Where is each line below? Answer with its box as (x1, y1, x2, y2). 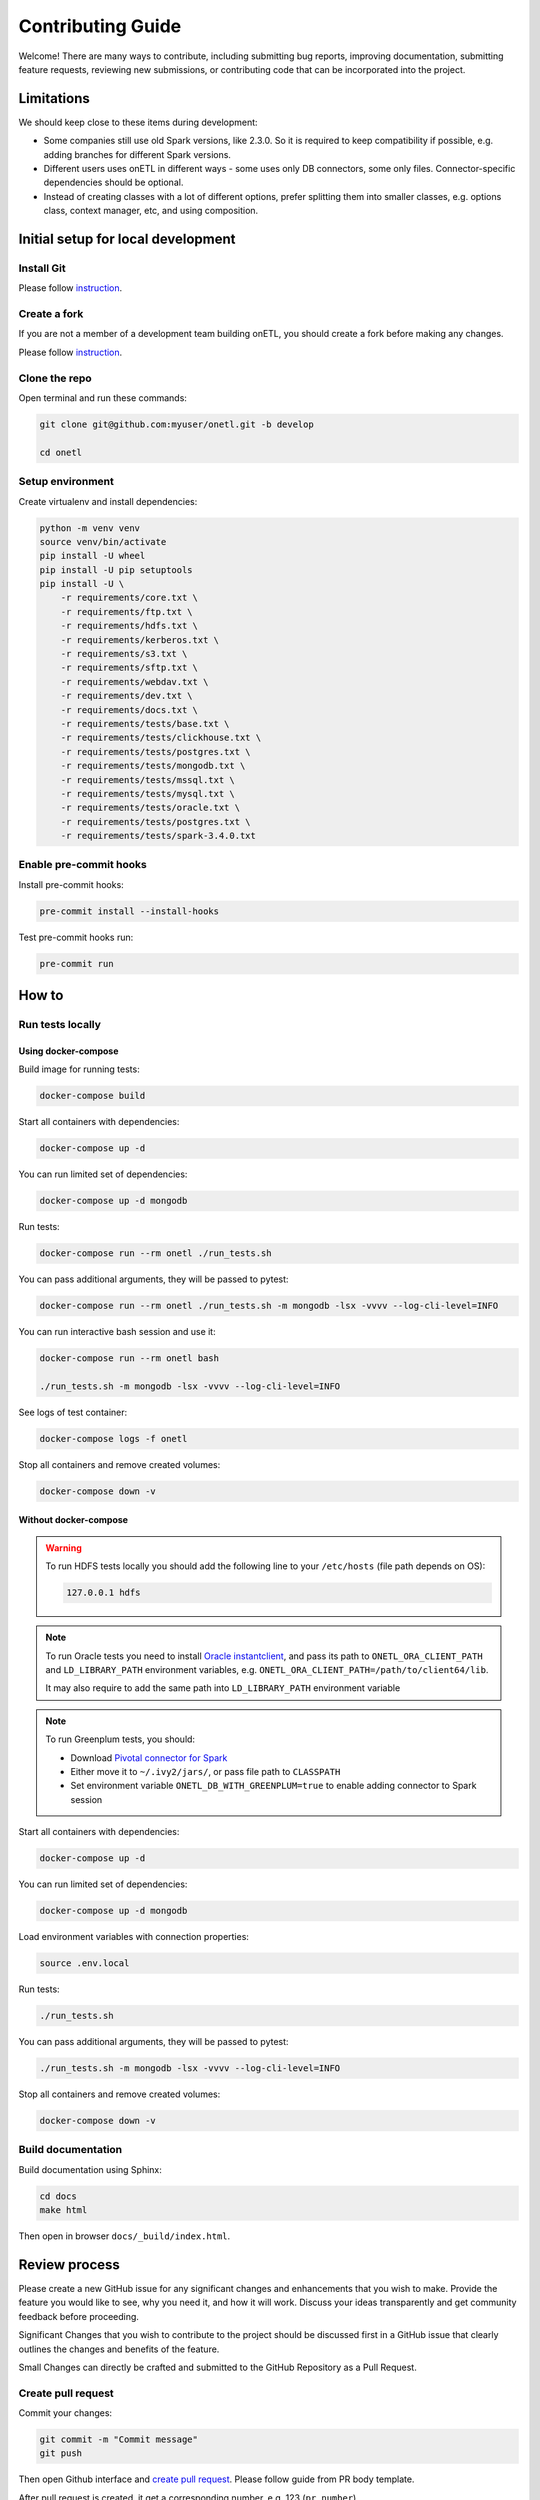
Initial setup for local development (18, 231, 236, 247)
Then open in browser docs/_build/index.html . (18, 2230, 231, 2242)
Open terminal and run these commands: (18, 392, 187, 404)
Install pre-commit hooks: (18, 878, 124, 890)
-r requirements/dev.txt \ (60, 690, 194, 702)
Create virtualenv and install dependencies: (18, 495, 198, 507)
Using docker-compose (18, 1045, 119, 1057)
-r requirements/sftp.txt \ (60, 662, 199, 674)
